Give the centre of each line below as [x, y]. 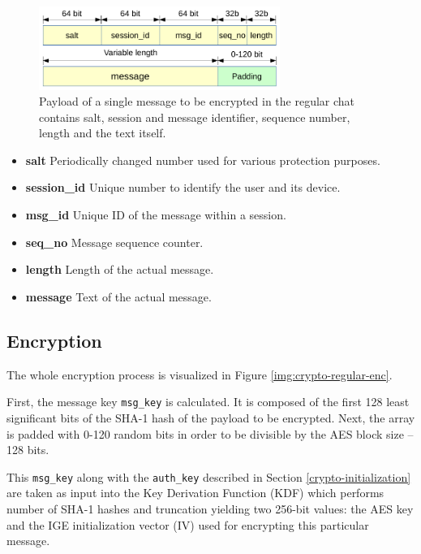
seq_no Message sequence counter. [114, 242]
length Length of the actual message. [120, 269]
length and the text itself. [103, 133]
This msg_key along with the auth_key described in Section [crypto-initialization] [209, 476]
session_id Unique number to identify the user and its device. [183, 187]
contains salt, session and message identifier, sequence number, [195, 117]
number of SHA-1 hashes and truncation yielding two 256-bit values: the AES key [210, 508]
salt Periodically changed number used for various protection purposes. [203, 160]
